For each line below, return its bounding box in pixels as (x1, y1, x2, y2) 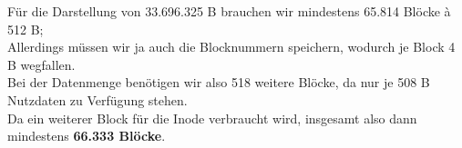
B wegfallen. (7, 54, 76, 74)
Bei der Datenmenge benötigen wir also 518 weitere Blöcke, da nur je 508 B (7, 73, 430, 92)
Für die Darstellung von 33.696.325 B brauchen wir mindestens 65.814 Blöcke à (7, 2, 451, 20)
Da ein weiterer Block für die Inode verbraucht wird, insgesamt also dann (7, 108, 417, 127)
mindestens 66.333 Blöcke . (7, 126, 166, 145)
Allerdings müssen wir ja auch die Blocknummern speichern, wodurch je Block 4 (7, 37, 456, 56)
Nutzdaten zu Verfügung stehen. (7, 90, 188, 109)
